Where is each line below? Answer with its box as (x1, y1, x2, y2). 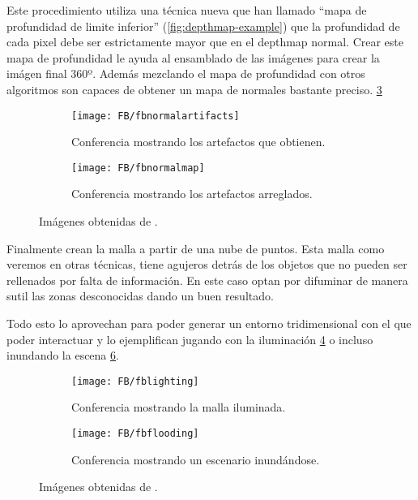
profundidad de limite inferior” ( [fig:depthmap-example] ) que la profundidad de (6, 17, 400, 34)
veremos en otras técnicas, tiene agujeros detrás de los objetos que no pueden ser (6, 256, 407, 273)
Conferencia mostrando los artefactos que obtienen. (71, 133, 326, 150)
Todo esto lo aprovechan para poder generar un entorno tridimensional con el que (6, 315, 412, 332)
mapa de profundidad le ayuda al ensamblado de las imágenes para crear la (6, 49, 380, 66)
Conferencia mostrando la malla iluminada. (71, 399, 286, 416)
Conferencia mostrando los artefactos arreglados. (71, 185, 313, 202)
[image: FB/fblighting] (71, 375, 199, 387)
